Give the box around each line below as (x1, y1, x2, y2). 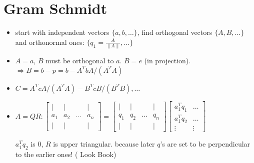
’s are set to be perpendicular (160, 139, 250, 149)
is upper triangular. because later (53, 139, 155, 149)
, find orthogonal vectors (137, 27, 212, 37)
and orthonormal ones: (15, 36, 84, 47)
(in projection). (144, 55, 191, 66)
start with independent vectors (15, 27, 109, 37)
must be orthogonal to (45, 55, 114, 66)
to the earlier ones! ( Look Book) (15, 149, 116, 160)
